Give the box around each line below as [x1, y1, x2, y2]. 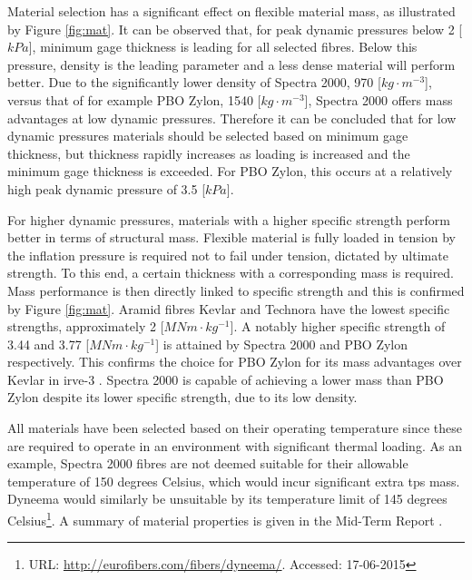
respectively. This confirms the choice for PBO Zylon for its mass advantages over [7, 352, 462, 371]
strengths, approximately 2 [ [7, 317, 164, 336]
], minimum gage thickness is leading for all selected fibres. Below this [28, 37, 418, 56]
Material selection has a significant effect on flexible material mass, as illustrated [7, 2, 456, 20]
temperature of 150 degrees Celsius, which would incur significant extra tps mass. [7, 471, 460, 490]
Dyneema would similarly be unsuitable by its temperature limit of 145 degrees [7, 489, 447, 508]
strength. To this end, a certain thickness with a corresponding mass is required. [7, 263, 455, 282]
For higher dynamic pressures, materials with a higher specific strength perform [7, 210, 450, 229]
